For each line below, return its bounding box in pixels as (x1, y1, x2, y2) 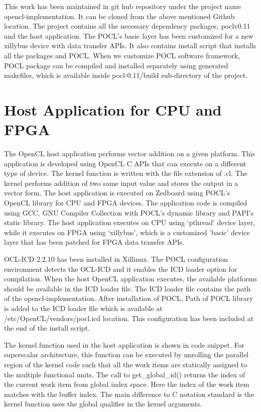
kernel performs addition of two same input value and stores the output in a (4, 177, 238, 188)
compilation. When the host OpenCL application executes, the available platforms (4, 273, 257, 284)
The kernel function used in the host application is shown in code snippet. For (4, 339, 245, 350)
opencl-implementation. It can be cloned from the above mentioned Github (4, 11, 235, 21)
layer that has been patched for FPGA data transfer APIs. (4, 237, 185, 247)
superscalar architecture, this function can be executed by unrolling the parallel (4, 349, 249, 360)
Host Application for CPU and (4, 99, 222, 120)
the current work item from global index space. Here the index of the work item (4, 379, 249, 389)
